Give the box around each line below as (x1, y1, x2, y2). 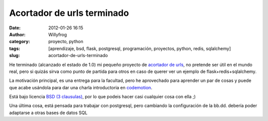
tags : (9, 45, 20, 52)
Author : (9, 31, 26, 37)
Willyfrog (48, 31, 67, 37)
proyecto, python (48, 39, 84, 45)
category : (9, 39, 30, 45)
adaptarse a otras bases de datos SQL (9, 110, 88, 116)
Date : (9, 25, 21, 31)
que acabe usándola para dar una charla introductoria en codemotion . (9, 84, 152, 90)
